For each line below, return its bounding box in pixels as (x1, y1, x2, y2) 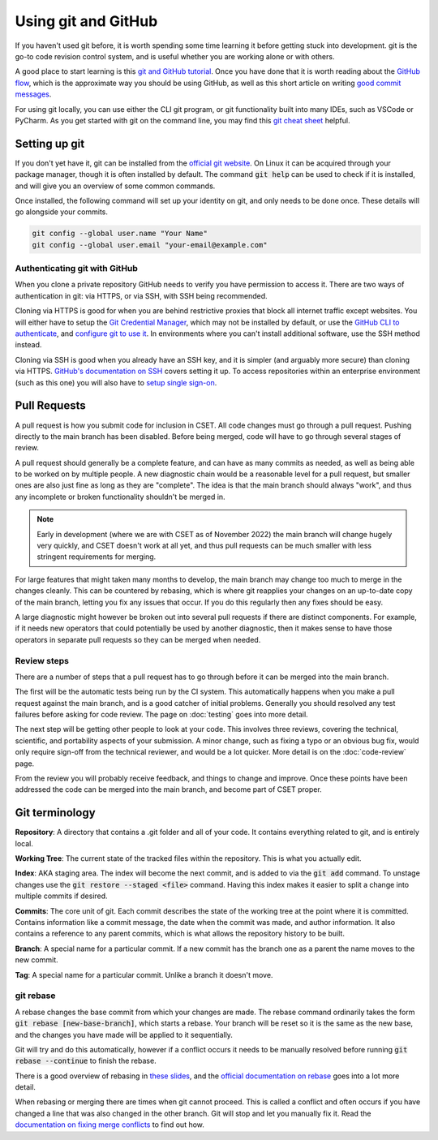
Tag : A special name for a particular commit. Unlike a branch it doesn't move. (15, 970, 273, 979)
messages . (15, 89, 52, 99)
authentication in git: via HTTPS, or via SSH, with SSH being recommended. (15, 290, 268, 300)
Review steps (15, 655, 69, 666)
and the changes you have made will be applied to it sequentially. (15, 1030, 233, 1039)
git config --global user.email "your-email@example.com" (32, 240, 268, 249)
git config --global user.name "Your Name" (32, 229, 208, 239)
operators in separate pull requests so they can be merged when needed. (15, 635, 261, 644)
